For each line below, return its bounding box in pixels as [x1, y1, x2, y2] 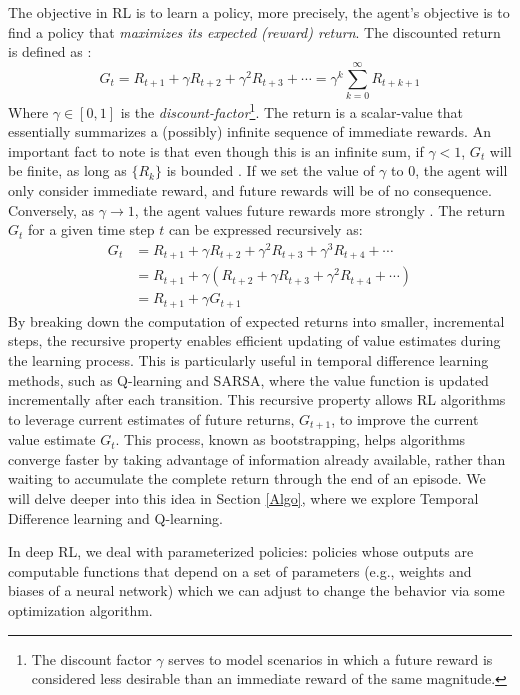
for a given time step [28, 219, 155, 240]
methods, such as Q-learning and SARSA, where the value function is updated [8, 369, 489, 390]
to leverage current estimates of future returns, [8, 408, 295, 429]
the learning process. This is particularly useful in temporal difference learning [8, 349, 489, 370]
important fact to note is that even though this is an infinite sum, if [8, 140, 424, 161]
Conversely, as [8, 199, 95, 220]
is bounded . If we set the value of [166, 160, 375, 181]
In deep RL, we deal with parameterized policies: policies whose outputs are [8, 541, 474, 562]
